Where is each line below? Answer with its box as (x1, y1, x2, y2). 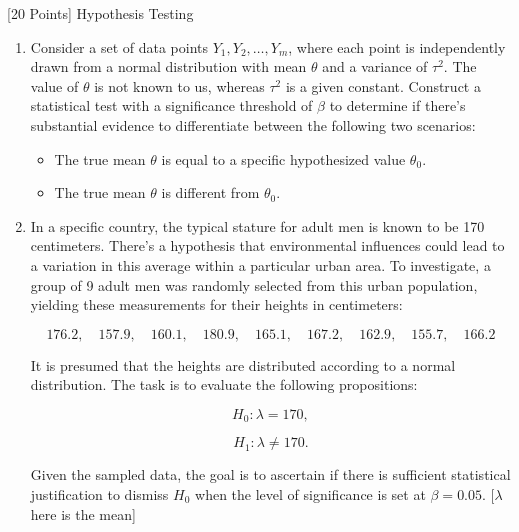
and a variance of (322, 56, 428, 77)
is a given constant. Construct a (285, 75, 481, 96)
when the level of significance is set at (195, 483, 426, 504)
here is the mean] (30, 503, 136, 524)
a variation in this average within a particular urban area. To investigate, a (30, 254, 491, 275)
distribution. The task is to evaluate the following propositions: (30, 374, 418, 395)
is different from (161, 182, 260, 203)
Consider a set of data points (30, 36, 209, 57)
